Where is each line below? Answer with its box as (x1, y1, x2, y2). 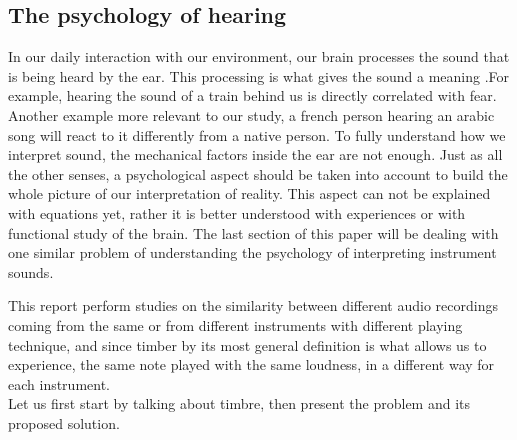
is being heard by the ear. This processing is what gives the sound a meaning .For (8, 65, 509, 86)
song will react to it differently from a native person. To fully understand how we (8, 124, 506, 145)
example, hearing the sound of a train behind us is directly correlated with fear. (8, 85, 497, 106)
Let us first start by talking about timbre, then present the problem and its (8, 393, 471, 414)
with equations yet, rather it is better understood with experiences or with (8, 202, 466, 223)
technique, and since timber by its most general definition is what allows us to (8, 334, 487, 355)
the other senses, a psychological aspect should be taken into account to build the (8, 163, 508, 184)
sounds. (8, 261, 54, 282)
